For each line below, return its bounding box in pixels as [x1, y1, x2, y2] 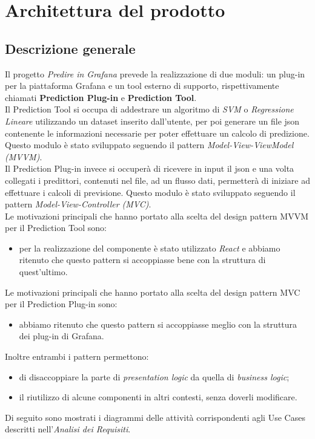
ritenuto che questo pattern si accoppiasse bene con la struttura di [19, 253, 266, 266]
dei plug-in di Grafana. [19, 330, 104, 342]
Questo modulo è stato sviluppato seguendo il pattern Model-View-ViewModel [5, 138, 294, 151]
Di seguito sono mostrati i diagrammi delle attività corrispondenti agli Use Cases [5, 411, 305, 423]
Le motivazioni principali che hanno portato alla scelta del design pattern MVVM [5, 209, 308, 222]
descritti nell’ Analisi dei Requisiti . [5, 423, 131, 435]
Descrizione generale [5, 39, 136, 57]
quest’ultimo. [19, 265, 68, 278]
